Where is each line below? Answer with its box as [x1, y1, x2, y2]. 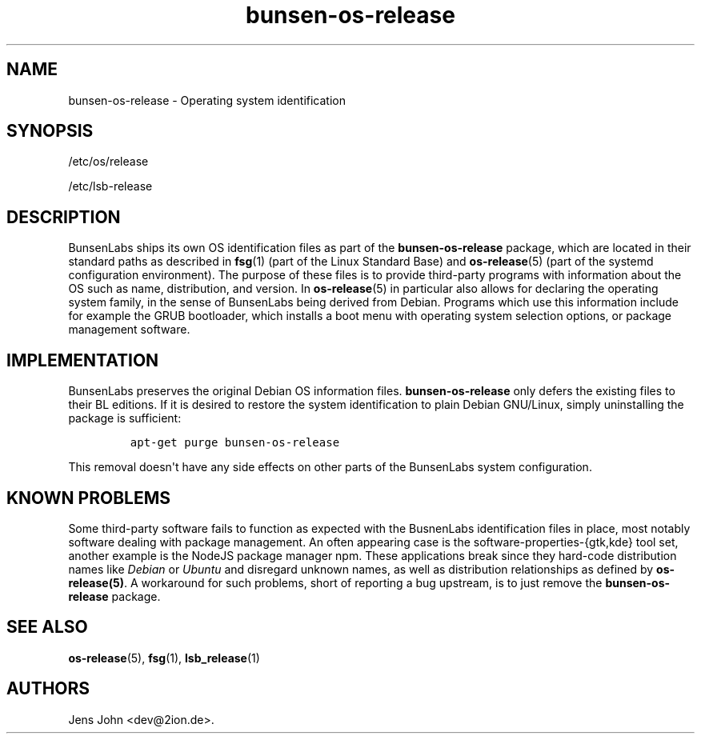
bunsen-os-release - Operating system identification [68, 93, 346, 107]
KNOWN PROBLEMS [6, 487, 170, 508]
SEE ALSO [6, 617, 88, 638]
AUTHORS [6, 678, 90, 699]
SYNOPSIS [6, 121, 94, 142]
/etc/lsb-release [68, 179, 153, 194]
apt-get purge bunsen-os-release [130, 436, 340, 450]
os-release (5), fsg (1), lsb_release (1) [68, 650, 260, 665]
